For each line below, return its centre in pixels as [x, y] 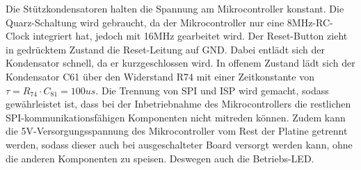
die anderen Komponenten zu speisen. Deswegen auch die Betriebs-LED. [160, 158]
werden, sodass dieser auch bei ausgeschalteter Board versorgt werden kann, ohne [179, 144]
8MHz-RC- [310, 22]
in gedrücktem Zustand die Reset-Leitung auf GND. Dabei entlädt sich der [165, 49]
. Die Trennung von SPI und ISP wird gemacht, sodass [212, 90]
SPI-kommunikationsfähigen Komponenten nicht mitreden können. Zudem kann [176, 117]
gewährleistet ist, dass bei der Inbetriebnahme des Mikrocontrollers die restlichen [178, 104]
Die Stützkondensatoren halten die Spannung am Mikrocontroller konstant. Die [175, 8]
